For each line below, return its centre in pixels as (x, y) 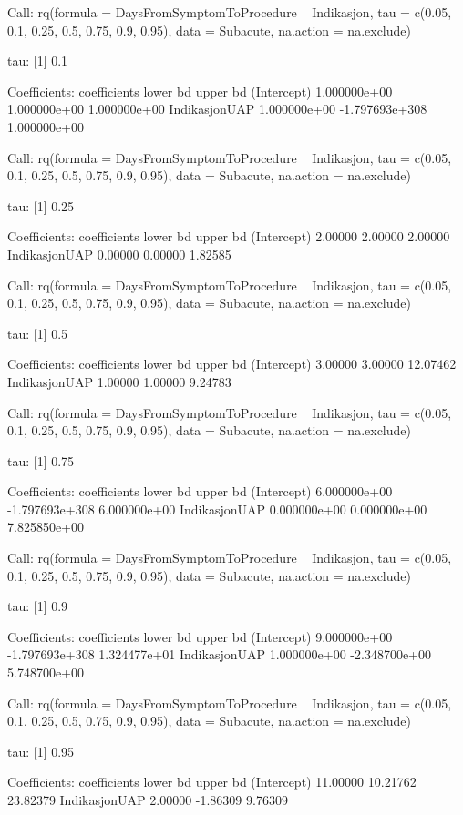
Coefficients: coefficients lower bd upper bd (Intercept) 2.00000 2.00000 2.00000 (229, 236)
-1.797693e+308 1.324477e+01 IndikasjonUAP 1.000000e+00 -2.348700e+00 (219, 654)
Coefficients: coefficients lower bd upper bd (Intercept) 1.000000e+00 (200, 91)
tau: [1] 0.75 (41, 460)
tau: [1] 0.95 (41, 751)
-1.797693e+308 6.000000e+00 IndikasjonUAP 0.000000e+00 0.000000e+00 (217, 509)
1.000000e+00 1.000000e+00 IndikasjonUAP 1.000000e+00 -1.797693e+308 (217, 109)
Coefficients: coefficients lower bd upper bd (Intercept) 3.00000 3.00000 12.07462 (232, 364)
